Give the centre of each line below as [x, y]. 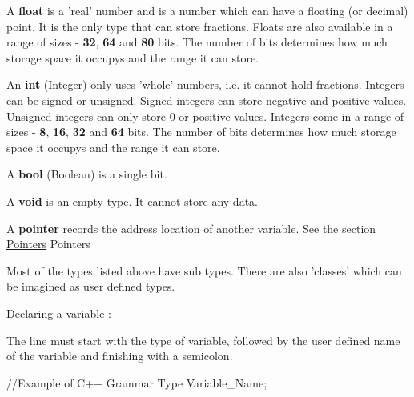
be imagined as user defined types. [91, 286]
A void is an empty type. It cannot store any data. [132, 201]
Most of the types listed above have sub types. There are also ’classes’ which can [204, 270]
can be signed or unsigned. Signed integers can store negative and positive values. [207, 100]
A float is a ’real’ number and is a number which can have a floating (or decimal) [207, 10]
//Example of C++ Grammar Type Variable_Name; [137, 382]
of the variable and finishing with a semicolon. [120, 356]
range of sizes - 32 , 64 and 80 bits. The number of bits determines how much [197, 42]
